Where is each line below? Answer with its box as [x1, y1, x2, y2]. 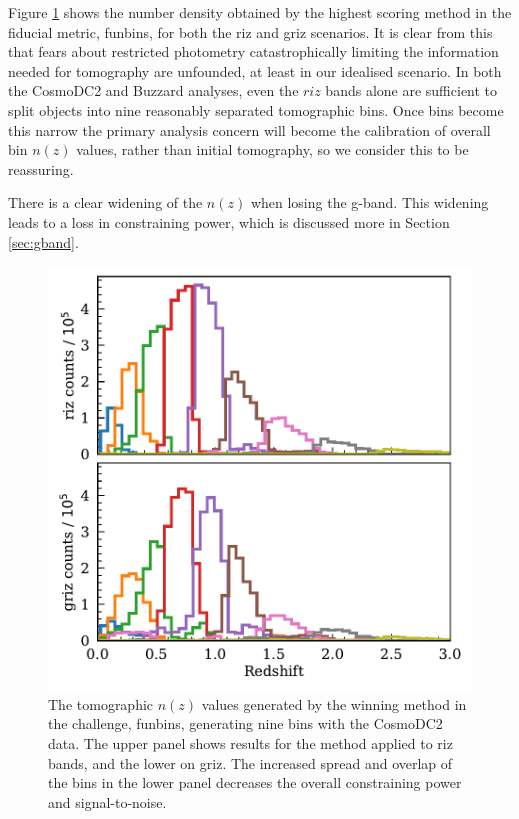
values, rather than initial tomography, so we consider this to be [76, 139, 469, 160]
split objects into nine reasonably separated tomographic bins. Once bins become [8, 99, 504, 120]
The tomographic [48, 693, 154, 714]
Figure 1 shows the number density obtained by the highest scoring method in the [8, 2, 512, 22]
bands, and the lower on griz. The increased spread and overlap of [48, 752, 453, 773]
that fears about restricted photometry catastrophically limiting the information [8, 41, 499, 62]
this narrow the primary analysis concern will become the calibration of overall [8, 119, 491, 140]
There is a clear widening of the [8, 192, 203, 213]
